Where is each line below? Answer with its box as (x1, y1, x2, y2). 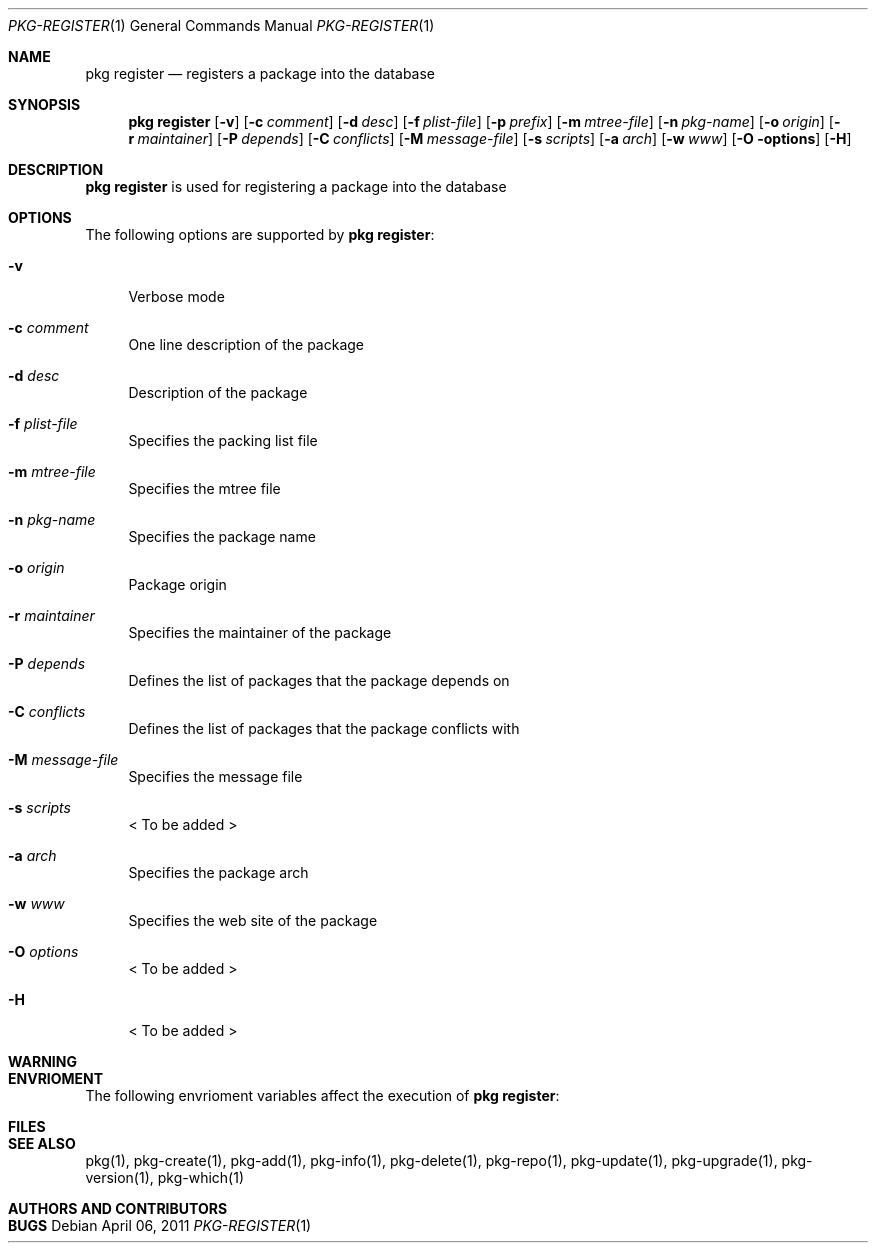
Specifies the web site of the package (128, 912, 378, 929)
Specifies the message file (128, 768, 303, 785)
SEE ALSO (8, 1135, 76, 1152)
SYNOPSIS (8, 96, 81, 113)
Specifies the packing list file (128, 432, 318, 449)
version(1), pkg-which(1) (85, 1169, 245, 1186)
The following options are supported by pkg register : (85, 226, 435, 243)
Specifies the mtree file (128, 480, 281, 497)
